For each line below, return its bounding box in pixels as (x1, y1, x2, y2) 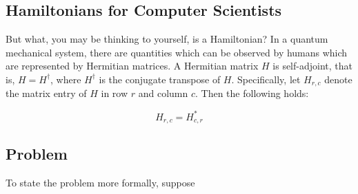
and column (138, 86, 188, 100)
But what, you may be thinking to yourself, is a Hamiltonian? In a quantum (6, 32, 328, 46)
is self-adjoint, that (272, 58, 352, 73)
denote (324, 72, 352, 86)
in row (101, 86, 128, 100)
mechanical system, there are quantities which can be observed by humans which (6, 45, 348, 59)
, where (50, 72, 81, 86)
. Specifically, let (231, 72, 301, 86)
